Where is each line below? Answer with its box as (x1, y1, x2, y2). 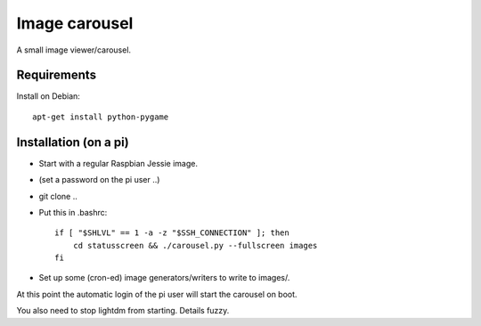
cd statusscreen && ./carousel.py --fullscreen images (72, 240, 318, 250)
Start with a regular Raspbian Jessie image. (38, 158, 198, 168)
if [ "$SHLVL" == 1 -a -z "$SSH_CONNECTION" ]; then (54, 228, 289, 238)
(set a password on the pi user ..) (38, 175, 160, 185)
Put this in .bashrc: (38, 207, 108, 217)
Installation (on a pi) (16, 134, 129, 150)
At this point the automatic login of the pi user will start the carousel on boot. (16, 289, 298, 299)
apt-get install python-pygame (32, 111, 169, 122)
